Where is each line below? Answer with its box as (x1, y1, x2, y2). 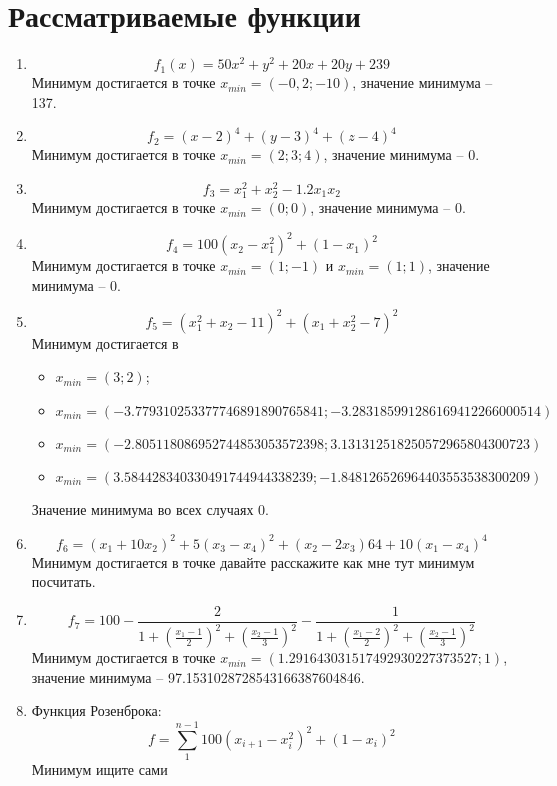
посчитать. (31, 571, 96, 592)
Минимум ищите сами (31, 759, 168, 780)
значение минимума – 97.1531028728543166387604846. (31, 666, 365, 687)
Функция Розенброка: (31, 700, 162, 721)
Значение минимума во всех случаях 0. (31, 499, 269, 520)
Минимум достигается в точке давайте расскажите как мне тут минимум (31, 551, 475, 572)
